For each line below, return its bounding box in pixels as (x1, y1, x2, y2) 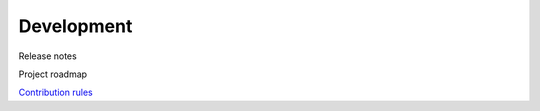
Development (18, 15, 133, 37)
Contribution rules (18, 86, 94, 99)
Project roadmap (18, 68, 88, 80)
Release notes (18, 50, 77, 62)
